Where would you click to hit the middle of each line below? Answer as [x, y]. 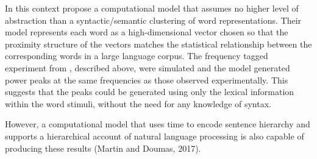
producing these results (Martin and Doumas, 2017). [103, 148]
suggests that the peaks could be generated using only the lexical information [150, 92]
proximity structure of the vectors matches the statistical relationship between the [158, 44]
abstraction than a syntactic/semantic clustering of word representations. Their [153, 20]
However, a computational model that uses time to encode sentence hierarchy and [158, 124]
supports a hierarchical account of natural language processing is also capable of [155, 136]
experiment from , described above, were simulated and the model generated [148, 67]
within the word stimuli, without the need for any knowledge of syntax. [138, 103]
